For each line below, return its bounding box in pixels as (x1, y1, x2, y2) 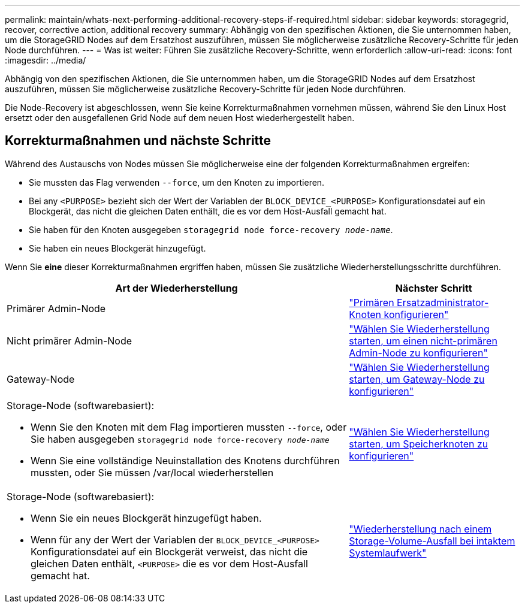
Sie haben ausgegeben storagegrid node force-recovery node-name (31, 432, 330, 445)
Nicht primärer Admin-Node (7, 334, 132, 347)
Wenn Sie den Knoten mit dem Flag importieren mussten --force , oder (31, 421, 347, 433)
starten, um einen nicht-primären (349, 334, 497, 347)
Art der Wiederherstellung (115, 282, 238, 294)
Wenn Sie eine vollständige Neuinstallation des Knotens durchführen (31, 454, 340, 467)
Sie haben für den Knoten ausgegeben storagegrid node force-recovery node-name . (29, 224, 393, 235)
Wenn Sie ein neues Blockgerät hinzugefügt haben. (31, 512, 262, 524)
